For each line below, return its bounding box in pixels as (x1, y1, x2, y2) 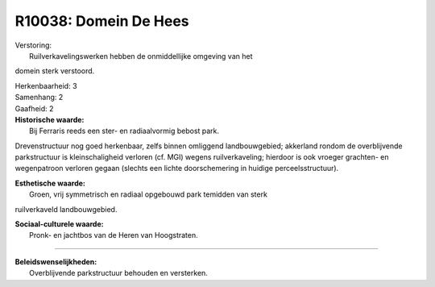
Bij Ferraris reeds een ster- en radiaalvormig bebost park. (29, 126, 220, 136)
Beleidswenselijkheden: (14, 256, 97, 266)
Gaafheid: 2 (14, 103, 54, 113)
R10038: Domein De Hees (14, 12, 189, 30)
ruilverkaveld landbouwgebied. (14, 204, 118, 214)
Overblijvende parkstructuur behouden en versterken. (29, 268, 209, 278)
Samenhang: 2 (14, 93, 64, 102)
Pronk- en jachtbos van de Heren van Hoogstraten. (29, 231, 199, 240)
